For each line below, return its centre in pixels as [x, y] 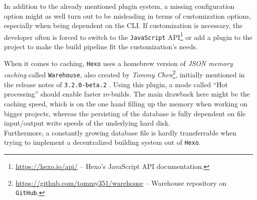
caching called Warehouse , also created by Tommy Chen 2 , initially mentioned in [125, 74]
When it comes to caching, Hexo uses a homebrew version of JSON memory [118, 63]
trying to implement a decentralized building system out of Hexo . [102, 142]
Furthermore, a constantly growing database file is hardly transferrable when [120, 132]
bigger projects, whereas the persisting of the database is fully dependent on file [125, 113]
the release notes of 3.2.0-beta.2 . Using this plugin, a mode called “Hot [116, 84]
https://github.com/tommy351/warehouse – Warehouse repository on [121, 183]
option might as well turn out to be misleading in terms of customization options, [128, 16]
